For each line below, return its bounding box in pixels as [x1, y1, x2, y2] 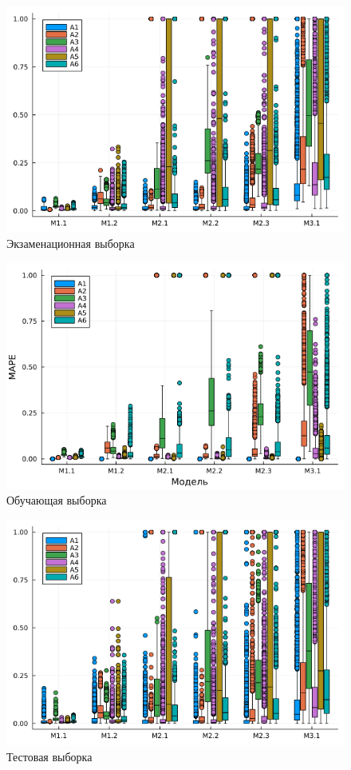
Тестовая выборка [6, 748, 93, 764]
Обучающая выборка [6, 492, 107, 509]
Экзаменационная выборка [6, 235, 135, 252]
